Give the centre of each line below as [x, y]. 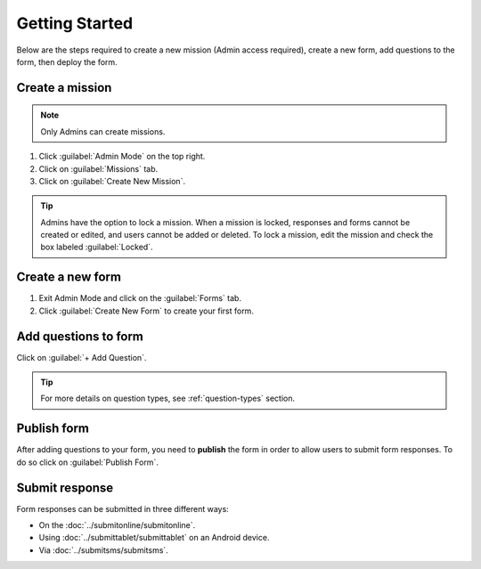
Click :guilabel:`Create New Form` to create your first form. [146, 311]
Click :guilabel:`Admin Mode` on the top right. [122, 157]
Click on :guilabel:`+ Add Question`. [82, 357]
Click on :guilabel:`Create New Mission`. [112, 181]
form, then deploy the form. [67, 61]
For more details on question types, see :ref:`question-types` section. [168, 398]
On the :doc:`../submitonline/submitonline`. [117, 525]
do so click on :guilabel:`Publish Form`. [88, 462]
